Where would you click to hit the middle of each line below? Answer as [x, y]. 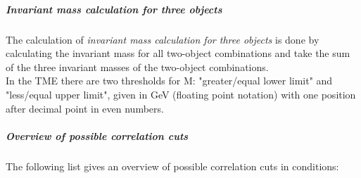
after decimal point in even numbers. [85, 108]
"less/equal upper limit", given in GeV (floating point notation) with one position [181, 94]
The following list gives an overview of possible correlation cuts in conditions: [172, 166]
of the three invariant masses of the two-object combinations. [137, 66]
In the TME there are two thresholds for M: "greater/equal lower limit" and [169, 81]
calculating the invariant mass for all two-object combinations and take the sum [178, 53]
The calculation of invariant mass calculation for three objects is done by [163, 39]
